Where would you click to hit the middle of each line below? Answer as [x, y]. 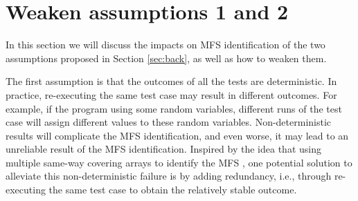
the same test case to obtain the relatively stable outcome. [173, 190]
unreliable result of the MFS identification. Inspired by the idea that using [163, 149]
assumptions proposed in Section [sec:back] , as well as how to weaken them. [166, 58]
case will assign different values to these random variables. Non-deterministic [169, 122]
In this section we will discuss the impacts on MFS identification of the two [165, 45]
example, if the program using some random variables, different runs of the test [174, 108]
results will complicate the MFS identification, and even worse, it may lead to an [177, 135]
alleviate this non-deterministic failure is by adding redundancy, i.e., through [169, 176]
